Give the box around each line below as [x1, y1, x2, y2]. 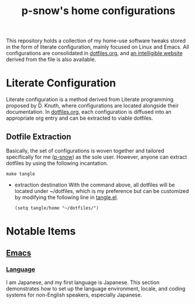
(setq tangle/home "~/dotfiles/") [14, 205, 99, 211]
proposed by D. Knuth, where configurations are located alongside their [6, 102, 179, 109]
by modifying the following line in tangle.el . [14, 194, 118, 201]
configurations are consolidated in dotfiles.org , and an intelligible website [6, 50, 183, 57]
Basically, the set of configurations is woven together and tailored [6, 147, 165, 154]
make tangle [6, 171, 35, 177]
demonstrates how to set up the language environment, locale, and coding [6, 285, 186, 292]
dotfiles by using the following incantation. [6, 160, 108, 167]
